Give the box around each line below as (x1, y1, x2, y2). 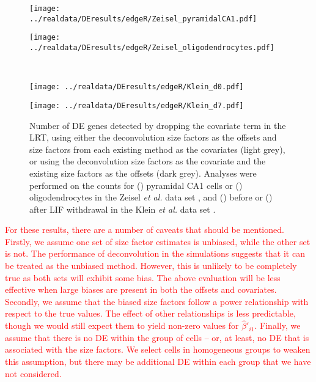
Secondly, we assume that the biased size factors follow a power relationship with (5, 295, 309, 307)
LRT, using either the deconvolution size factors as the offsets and (29, 131, 277, 144)
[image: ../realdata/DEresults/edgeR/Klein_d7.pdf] (29, 101, 244, 110)
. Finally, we (254, 319, 301, 332)
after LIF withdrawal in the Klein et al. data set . (29, 202, 216, 215)
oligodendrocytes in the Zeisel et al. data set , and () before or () (29, 191, 273, 204)
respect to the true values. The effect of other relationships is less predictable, (5, 307, 296, 320)
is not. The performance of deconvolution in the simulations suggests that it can (5, 247, 305, 260)
